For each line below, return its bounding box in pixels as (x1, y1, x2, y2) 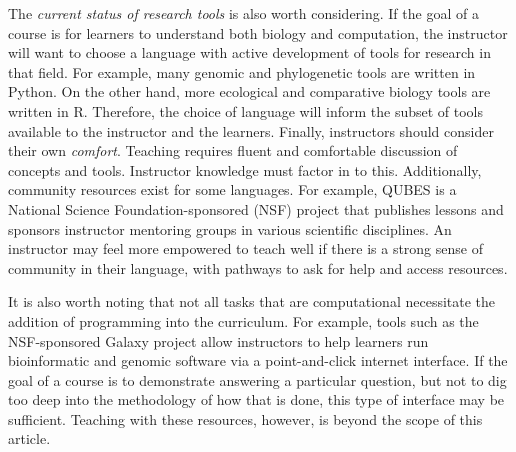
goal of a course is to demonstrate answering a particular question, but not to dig (8, 369, 507, 390)
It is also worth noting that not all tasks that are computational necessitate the (8, 291, 496, 312)
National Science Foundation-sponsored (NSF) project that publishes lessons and (8, 198, 504, 219)
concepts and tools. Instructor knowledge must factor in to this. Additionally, (8, 159, 482, 180)
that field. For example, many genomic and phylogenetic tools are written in (8, 61, 476, 82)
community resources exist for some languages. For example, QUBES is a (8, 179, 457, 200)
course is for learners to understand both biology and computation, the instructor (8, 22, 508, 43)
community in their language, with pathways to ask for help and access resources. (8, 257, 508, 278)
